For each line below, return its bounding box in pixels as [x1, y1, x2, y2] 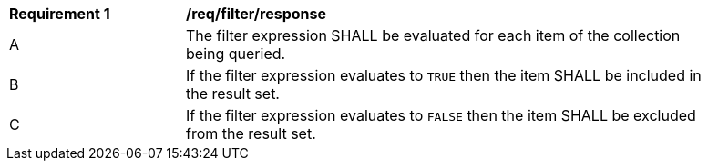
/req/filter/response [186, 5, 327, 23]
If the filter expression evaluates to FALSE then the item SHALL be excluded [186, 106, 696, 124]
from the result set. [186, 124, 316, 143]
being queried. [186, 44, 286, 63]
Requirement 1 [9, 5, 110, 23]
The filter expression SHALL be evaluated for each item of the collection [186, 26, 681, 44]
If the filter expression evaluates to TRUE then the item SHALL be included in [186, 66, 702, 84]
